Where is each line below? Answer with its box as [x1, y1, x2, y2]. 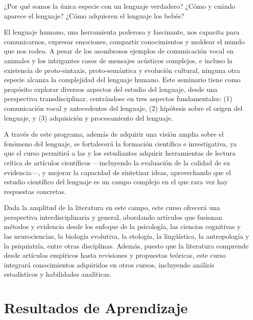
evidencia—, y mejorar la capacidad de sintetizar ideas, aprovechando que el [4, 167, 231, 177]
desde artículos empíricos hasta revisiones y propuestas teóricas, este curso [4, 250, 226, 260]
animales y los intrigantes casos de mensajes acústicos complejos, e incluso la [4, 55, 233, 65]
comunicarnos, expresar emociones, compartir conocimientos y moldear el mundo [4, 36, 245, 46]
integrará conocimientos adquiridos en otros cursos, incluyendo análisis [4, 259, 215, 269]
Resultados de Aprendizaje [4, 298, 188, 318]
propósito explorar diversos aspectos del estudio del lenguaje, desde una [4, 84, 217, 94]
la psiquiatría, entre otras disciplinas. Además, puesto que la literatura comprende [4, 240, 249, 250]
